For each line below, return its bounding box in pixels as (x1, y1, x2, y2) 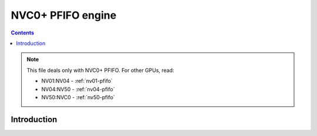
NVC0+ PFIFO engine (11, 9, 117, 22)
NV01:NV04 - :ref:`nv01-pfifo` (41, 78, 113, 85)
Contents (11, 29, 35, 36)
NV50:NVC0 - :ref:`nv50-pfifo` (41, 93, 115, 100)
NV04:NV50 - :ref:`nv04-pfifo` (41, 85, 115, 93)
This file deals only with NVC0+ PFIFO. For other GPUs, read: (26, 67, 174, 74)
